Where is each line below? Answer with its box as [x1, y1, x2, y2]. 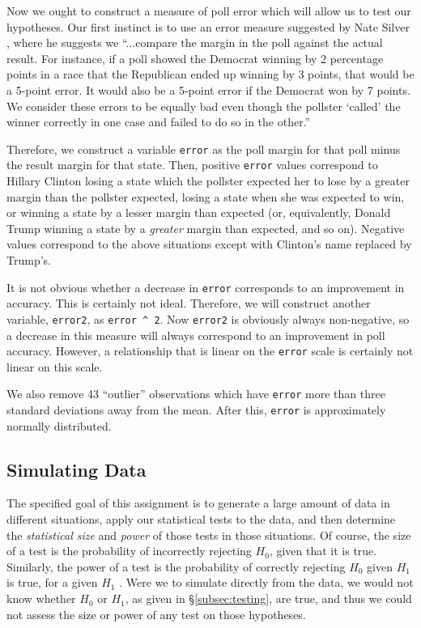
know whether [6, 590, 76, 607]
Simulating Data [6, 456, 147, 482]
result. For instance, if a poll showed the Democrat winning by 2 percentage [6, 49, 384, 66]
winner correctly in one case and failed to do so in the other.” [6, 113, 311, 130]
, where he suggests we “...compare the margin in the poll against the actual [6, 34, 383, 51]
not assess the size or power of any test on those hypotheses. [6, 605, 306, 622]
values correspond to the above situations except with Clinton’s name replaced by [6, 235, 412, 252]
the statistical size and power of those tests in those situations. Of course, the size [6, 526, 411, 543]
